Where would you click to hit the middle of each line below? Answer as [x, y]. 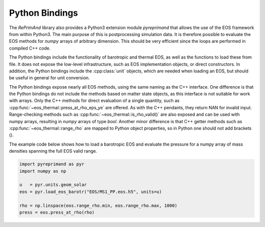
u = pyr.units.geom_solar [53, 185]
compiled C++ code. [30, 48]
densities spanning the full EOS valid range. [53, 151]
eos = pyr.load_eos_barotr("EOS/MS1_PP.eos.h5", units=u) [91, 192]
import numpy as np [43, 171]
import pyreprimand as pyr [52, 164]
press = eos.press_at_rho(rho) [57, 212]
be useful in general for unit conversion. [50, 78]
